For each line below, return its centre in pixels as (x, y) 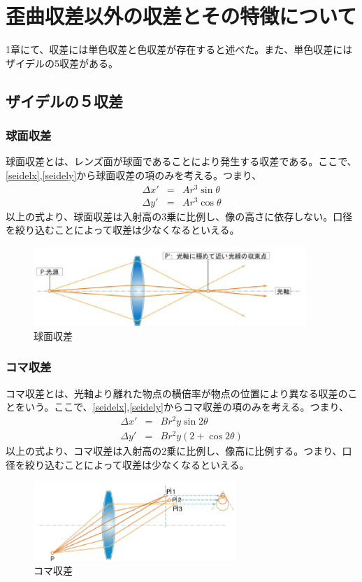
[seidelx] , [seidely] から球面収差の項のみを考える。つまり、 (134, 175)
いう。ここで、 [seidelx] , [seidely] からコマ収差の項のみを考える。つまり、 (187, 407)
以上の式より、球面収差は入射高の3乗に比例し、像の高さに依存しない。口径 (179, 216)
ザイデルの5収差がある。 (62, 63)
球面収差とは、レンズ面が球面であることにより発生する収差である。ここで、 (181, 161)
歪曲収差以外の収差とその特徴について (181, 16)
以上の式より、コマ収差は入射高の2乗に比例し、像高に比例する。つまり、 (174, 451)
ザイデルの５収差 (64, 100)
